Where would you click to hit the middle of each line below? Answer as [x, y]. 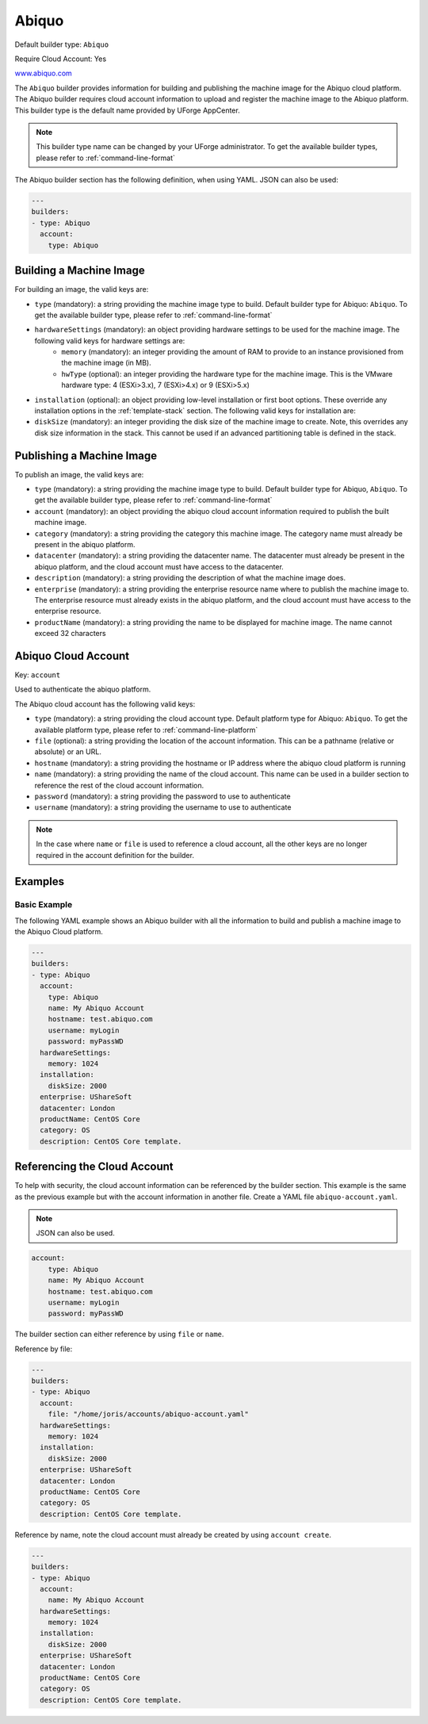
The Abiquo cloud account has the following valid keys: [105, 704]
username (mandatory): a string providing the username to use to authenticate [163, 807]
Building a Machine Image [80, 271]
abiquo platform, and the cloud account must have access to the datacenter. [159, 566]
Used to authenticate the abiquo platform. [83, 689]
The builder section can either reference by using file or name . [119, 1334]
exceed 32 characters [70, 634]
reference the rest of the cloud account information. [119, 785]
